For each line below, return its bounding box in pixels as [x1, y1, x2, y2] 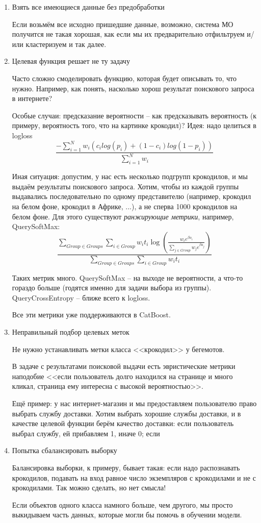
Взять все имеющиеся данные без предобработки [12, 2, 165, 12]
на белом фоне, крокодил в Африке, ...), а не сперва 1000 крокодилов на [12, 201, 238, 211]
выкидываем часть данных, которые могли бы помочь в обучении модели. [12, 509, 242, 520]
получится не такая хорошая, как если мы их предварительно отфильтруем [12, 29, 245, 39]
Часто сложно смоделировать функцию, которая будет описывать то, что [12, 72, 237, 83]
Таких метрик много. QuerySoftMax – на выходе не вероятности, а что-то [12, 272, 243, 283]
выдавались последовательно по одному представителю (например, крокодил [12, 191, 251, 202]
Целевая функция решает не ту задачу [12, 56, 130, 66]
